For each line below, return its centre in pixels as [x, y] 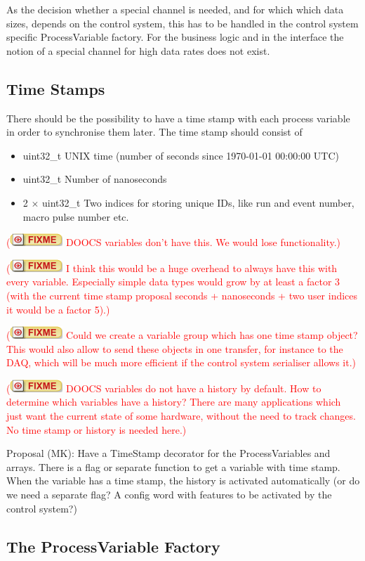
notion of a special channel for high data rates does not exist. [138, 50]
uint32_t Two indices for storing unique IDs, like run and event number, [198, 202]
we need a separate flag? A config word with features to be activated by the [169, 495]
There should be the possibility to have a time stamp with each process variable [178, 118]
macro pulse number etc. [76, 216]
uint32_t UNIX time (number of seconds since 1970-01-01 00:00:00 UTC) [181, 155]
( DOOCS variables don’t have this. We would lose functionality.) [174, 242]
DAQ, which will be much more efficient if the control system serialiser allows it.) [181, 362]
